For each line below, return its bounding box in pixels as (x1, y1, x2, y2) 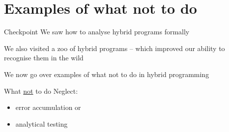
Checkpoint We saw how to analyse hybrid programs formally (4, 26, 190, 37)
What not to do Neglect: (4, 85, 78, 96)
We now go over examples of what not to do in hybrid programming (4, 69, 209, 79)
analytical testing (15, 118, 68, 129)
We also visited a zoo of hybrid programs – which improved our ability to (4, 43, 225, 53)
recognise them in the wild (4, 53, 84, 63)
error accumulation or (15, 102, 81, 112)
